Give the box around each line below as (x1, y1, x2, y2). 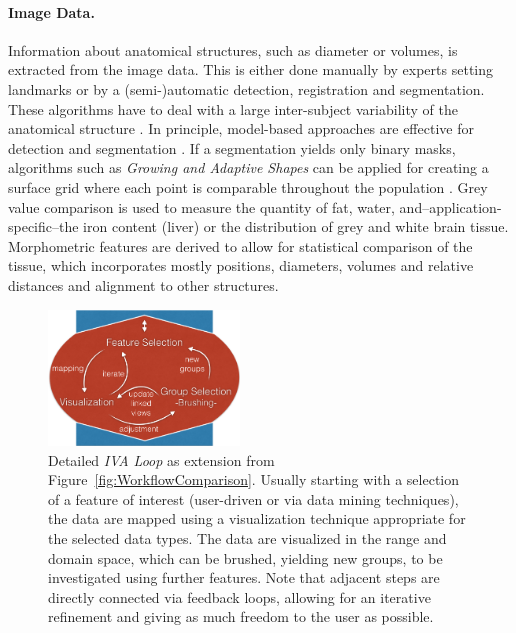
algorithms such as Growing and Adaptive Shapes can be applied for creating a (8, 157, 489, 178)
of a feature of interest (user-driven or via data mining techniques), (48, 488, 459, 509)
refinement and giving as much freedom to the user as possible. (48, 606, 434, 627)
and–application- (399, 196, 502, 217)
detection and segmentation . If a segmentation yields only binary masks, (8, 137, 456, 158)
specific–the (8, 216, 79, 237)
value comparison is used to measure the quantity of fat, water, (8, 196, 395, 217)
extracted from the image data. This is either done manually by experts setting (8, 59, 494, 80)
